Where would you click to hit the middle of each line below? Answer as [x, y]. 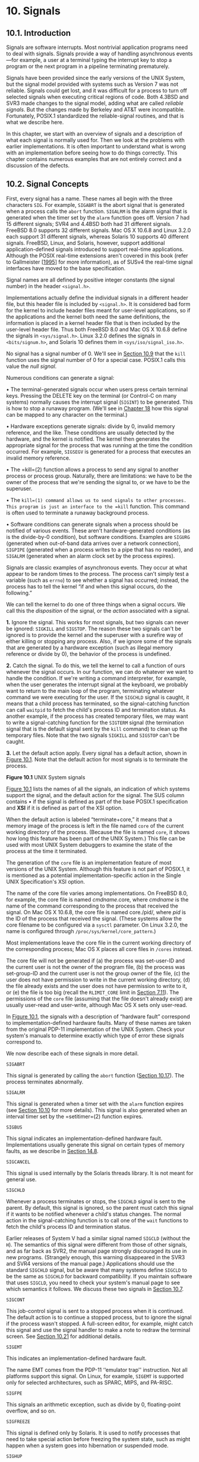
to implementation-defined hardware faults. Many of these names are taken [99, 1023]
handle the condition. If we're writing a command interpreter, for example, [97, 678]
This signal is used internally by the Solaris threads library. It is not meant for [100, 1173]
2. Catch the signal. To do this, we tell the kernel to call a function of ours [96, 665]
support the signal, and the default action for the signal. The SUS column [95, 795]
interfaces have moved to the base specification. [66, 268]
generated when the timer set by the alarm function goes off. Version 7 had [98, 217]
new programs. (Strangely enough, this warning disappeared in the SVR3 [96, 1257]
